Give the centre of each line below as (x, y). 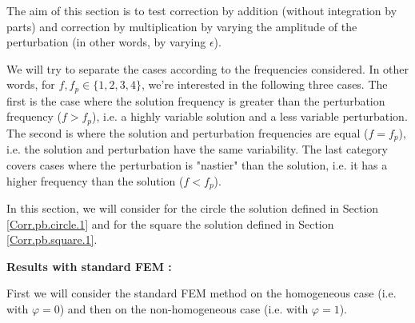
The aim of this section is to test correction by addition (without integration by (202, 10)
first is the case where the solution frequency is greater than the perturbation (196, 100)
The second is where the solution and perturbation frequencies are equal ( (188, 132)
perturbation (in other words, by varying (106, 42)
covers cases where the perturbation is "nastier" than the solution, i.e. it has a (197, 164)
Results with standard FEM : (89, 266)
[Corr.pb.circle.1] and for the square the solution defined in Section (170, 223)
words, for (31, 84)
